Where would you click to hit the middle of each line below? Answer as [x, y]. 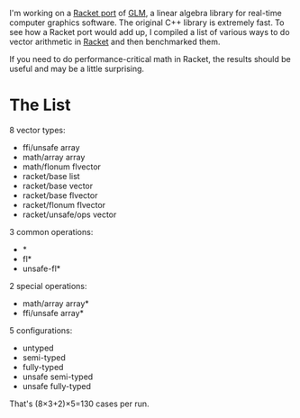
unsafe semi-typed [58, 377]
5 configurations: [41, 330]
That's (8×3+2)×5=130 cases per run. [80, 404]
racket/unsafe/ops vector [69, 214]
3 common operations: [51, 232]
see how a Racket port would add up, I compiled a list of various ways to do [150, 32]
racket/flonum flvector [64, 204]
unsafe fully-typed [57, 386]
